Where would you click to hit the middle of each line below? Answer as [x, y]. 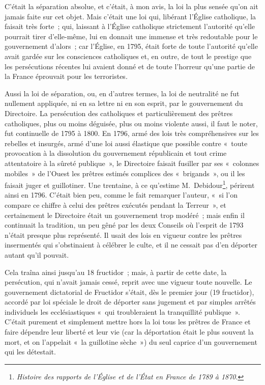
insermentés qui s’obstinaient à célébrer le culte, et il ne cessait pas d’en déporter [131, 245]
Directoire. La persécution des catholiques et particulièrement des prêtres [119, 113]
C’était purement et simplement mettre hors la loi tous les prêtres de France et [128, 322]
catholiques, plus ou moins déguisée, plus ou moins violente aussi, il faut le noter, [131, 123]
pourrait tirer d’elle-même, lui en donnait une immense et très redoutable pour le [131, 36]
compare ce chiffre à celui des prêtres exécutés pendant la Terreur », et [115, 204]
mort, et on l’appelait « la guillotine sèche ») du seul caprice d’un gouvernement [131, 341]
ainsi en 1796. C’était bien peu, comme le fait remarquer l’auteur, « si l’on [121, 195]
